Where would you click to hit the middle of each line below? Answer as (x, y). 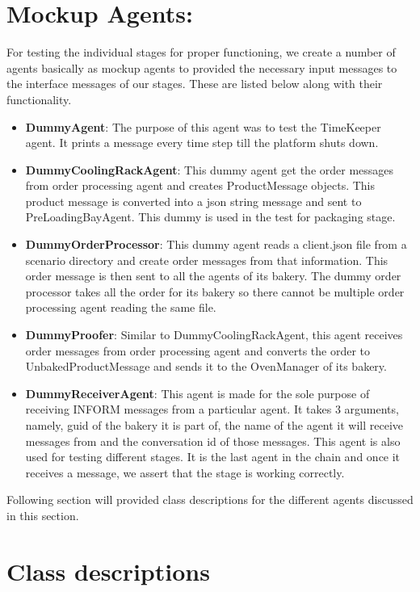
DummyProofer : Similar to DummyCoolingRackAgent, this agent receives (214, 335)
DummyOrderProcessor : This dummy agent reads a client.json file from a (216, 244)
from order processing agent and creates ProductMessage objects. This (200, 185)
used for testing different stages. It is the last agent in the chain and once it (213, 457)
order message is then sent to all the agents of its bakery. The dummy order (213, 276)
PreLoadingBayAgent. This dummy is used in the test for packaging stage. (210, 217)
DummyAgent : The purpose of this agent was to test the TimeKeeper (203, 126)
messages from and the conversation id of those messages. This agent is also (213, 441)
